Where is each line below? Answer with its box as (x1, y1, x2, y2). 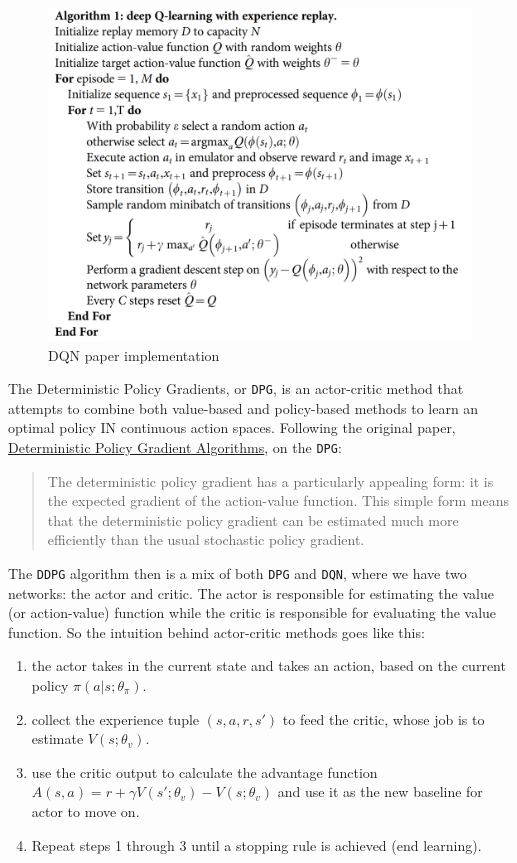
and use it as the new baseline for (277, 781, 483, 802)
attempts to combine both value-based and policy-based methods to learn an (8, 397, 479, 418)
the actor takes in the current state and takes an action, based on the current (31, 655, 506, 676)
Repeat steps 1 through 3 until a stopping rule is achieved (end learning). (31, 834, 482, 855)
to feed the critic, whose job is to (282, 708, 485, 729)
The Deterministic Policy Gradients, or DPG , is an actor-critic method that (8, 378, 464, 399)
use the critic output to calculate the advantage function (31, 761, 378, 782)
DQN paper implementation (48, 344, 220, 365)
